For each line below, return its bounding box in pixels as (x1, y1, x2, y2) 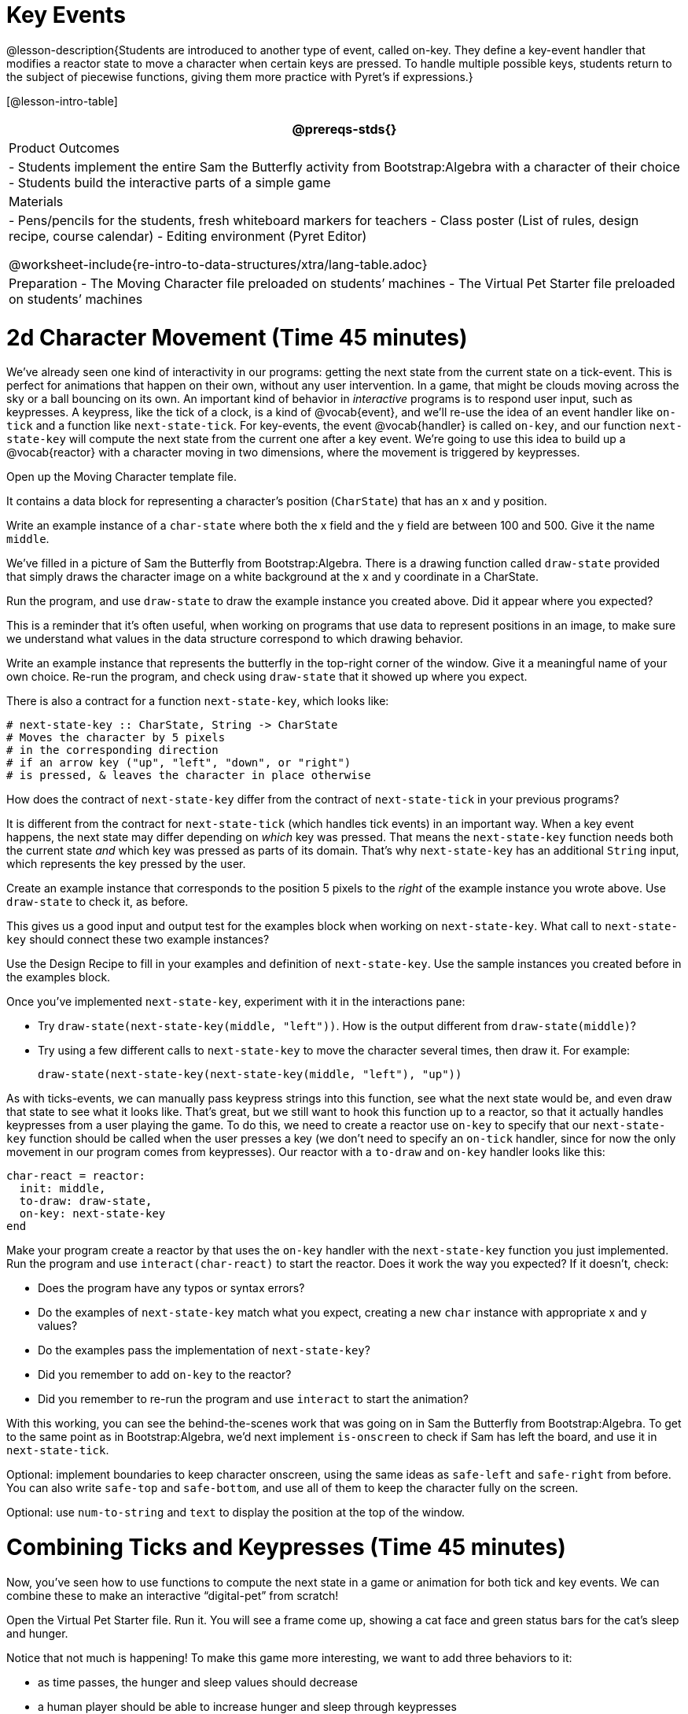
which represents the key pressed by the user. (6, 857, 246, 871)
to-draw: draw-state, (19, 1195, 153, 1208)
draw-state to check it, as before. (6, 895, 189, 909)
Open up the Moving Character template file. (6, 470, 237, 484)
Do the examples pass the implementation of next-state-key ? (38, 1343, 370, 1358)
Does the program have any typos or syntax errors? (38, 1281, 305, 1295)
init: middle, (19, 1182, 106, 1195)
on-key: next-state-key (19, 1207, 166, 1221)
